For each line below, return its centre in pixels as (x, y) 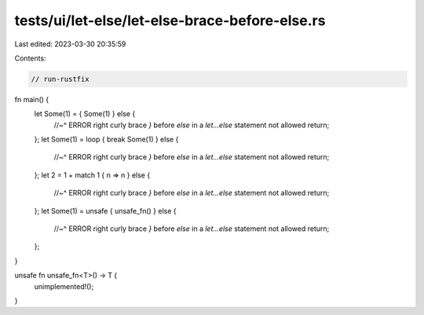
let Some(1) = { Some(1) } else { (85, 114)
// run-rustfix (60, 79)
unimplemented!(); (64, 286)
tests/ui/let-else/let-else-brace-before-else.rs (170, 20)
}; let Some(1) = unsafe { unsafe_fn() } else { (105, 211)
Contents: (30, 58)
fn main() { (32, 99)
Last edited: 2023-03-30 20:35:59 (70, 44)
